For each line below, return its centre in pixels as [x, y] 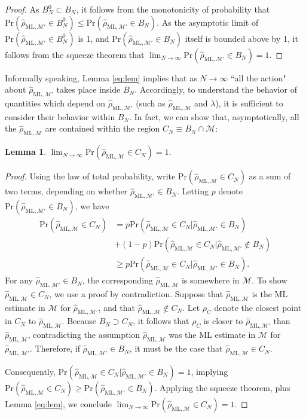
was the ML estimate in [212, 335]
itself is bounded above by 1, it [241, 38]
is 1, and [94, 38]
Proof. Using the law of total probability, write [90, 176]
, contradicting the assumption [84, 335]
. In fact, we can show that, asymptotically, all [214, 116]
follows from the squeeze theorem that [75, 54]
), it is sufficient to [249, 103]
